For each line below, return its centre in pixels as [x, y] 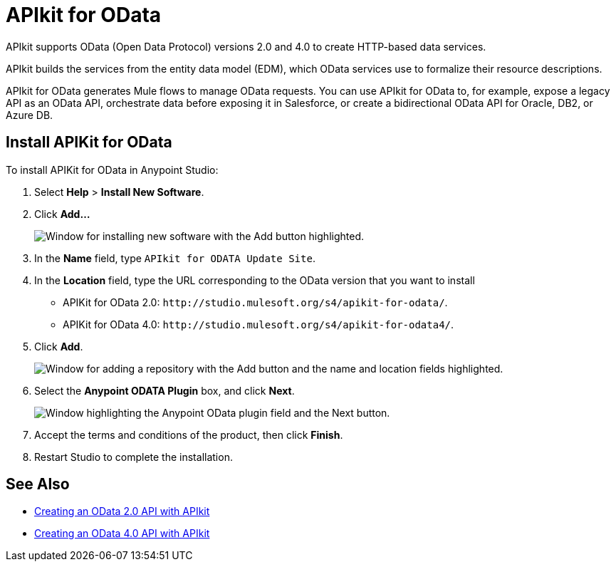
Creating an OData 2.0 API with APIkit [122, 511]
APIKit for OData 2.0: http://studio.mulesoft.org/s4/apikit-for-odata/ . [255, 302]
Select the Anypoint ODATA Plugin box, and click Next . [165, 390]
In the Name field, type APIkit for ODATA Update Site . [175, 258]
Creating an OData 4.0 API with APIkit [122, 534]
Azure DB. [30, 115]
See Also [38, 484]
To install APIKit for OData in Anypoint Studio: [112, 170]
